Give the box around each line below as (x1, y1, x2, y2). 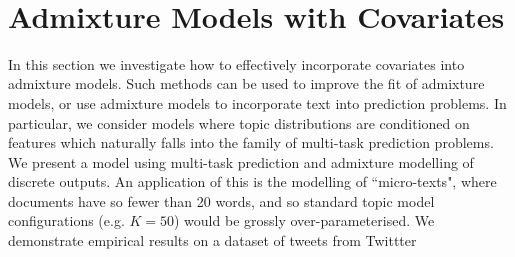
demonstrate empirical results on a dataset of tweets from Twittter (8, 230, 417, 251)
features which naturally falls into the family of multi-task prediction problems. (8, 132, 494, 153)
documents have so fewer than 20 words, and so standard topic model (8, 190, 435, 211)
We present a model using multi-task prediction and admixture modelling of (8, 151, 474, 172)
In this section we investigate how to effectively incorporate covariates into (8, 53, 465, 74)
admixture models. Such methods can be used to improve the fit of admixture (8, 73, 485, 94)
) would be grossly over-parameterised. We (174, 210, 435, 231)
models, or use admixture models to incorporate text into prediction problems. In (8, 92, 507, 113)
